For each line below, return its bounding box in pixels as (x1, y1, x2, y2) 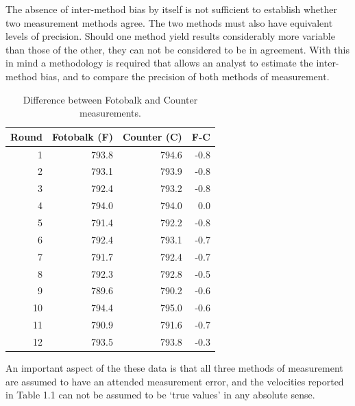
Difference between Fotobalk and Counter (23, 92, 198, 106)
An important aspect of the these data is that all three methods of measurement (5, 360, 343, 374)
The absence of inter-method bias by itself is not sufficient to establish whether (5, 2, 337, 16)
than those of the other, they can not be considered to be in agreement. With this (5, 42, 350, 56)
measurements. (79, 106, 141, 120)
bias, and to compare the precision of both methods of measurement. (40, 69, 330, 83)
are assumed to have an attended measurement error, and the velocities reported (5, 374, 344, 388)
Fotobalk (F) (51, 129, 113, 143)
